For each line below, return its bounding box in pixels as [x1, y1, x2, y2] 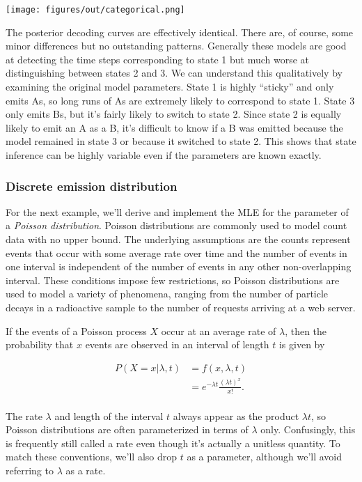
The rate [6, 408, 42, 423]
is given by [278, 337, 325, 352]
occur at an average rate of [161, 323, 276, 338]
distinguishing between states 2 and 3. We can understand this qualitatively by [6, 65, 343, 80]
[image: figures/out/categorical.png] [6, 5, 185, 15]
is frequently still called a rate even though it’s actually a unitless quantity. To [6, 435, 340, 450]
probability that [6, 337, 74, 352]
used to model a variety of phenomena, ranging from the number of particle [6, 286, 329, 301]
